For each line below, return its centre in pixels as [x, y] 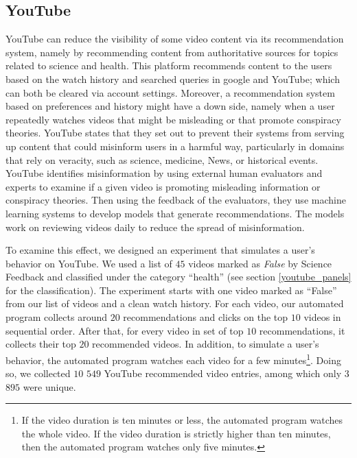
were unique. [49, 386]
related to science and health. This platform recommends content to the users [169, 65]
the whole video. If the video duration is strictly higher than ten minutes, [176, 433]
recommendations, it [302, 330]
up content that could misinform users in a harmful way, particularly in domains [175, 146]
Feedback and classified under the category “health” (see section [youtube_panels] [178, 277]
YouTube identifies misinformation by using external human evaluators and [164, 173]
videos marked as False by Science [260, 263]
